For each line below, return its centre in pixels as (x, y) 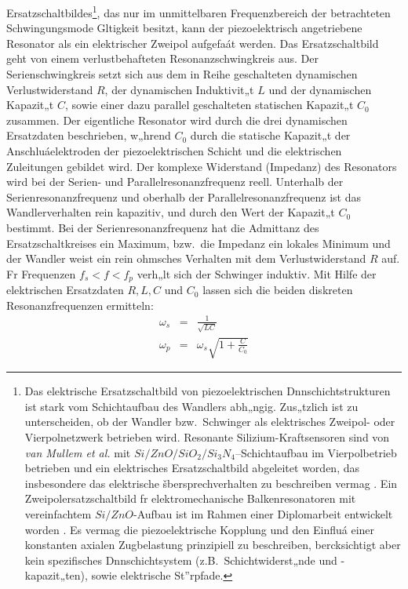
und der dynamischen (320, 89)
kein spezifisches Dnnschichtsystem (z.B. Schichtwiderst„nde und (181, 560)
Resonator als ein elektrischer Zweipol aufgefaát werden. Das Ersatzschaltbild (193, 43)
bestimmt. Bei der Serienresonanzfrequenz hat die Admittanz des (163, 227)
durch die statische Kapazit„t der (270, 135)
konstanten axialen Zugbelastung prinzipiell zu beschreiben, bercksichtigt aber (213, 545)
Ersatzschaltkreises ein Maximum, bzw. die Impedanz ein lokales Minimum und (199, 243)
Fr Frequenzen (41, 273)
